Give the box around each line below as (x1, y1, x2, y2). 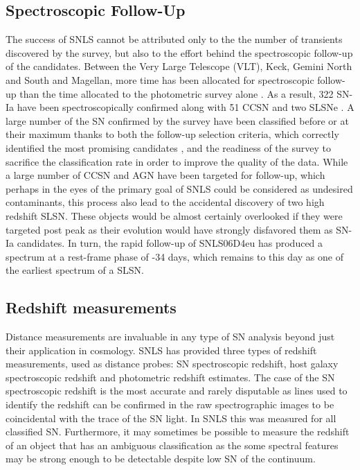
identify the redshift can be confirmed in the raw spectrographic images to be (6, 397, 334, 412)
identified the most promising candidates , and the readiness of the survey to (6, 140, 331, 155)
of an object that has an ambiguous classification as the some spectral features (6, 437, 339, 452)
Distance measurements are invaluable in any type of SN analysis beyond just (6, 329, 335, 344)
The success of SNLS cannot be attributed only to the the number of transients (6, 32, 343, 46)
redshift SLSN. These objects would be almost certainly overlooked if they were (6, 208, 343, 223)
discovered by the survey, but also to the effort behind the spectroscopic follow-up (6, 45, 353, 60)
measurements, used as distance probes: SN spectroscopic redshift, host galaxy (6, 356, 339, 371)
